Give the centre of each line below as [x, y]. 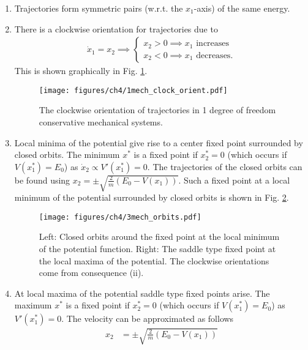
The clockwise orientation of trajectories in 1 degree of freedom [157, 110]
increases [213, 44]
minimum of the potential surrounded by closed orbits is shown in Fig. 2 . [152, 197]
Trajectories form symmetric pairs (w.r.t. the [99, 8]
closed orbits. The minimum [67, 155]
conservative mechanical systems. [101, 122]
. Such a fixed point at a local [234, 180]
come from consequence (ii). [91, 273]
